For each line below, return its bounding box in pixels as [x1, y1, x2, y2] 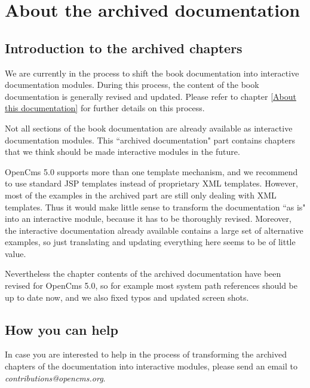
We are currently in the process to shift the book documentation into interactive [5, 66, 299, 79]
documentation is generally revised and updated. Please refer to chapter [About [5, 90, 296, 102]
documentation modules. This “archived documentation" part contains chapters [5, 133, 295, 146]
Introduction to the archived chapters [5, 38, 243, 57]
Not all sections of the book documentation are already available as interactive [5, 121, 293, 134]
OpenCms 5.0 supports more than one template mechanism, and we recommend [5, 165, 298, 178]
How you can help [5, 320, 118, 338]
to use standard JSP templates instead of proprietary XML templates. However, [5, 177, 298, 190]
